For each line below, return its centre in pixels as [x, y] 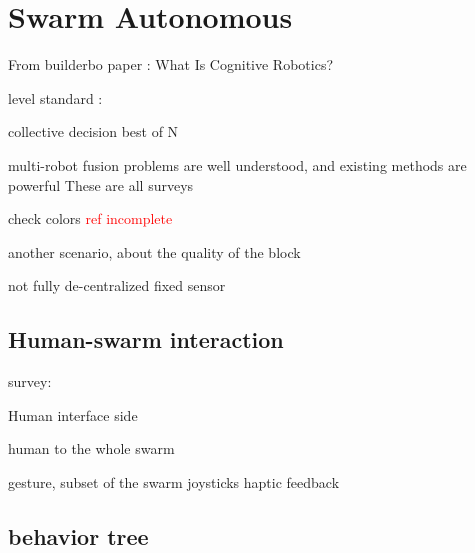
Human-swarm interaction [146, 339]
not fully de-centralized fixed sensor [117, 285]
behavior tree [78, 535]
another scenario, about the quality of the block [154, 251]
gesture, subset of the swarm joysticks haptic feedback [174, 481]
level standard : [55, 97]
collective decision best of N [93, 131]
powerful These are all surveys [101, 184]
